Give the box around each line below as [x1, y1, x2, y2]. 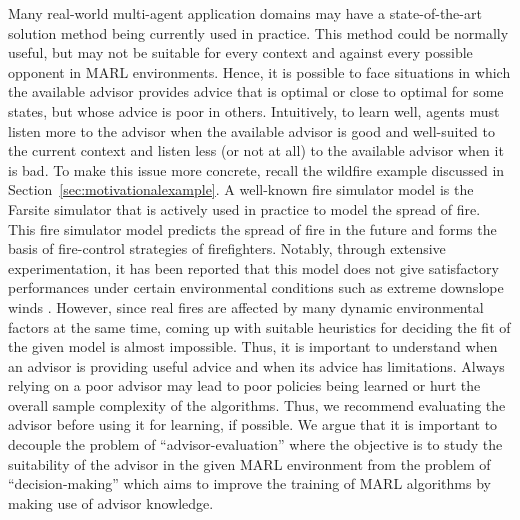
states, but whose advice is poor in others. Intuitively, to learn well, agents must [8, 100, 500, 121]
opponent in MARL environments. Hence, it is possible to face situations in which [8, 61, 511, 82]
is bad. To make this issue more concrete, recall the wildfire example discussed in [8, 159, 505, 180]
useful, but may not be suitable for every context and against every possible [8, 42, 473, 63]
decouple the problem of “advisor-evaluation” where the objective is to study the [8, 434, 503, 455]
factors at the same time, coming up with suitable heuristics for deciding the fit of [8, 316, 511, 337]
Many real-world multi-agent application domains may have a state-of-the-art [8, 3, 482, 23]
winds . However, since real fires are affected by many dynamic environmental [8, 296, 484, 317]
